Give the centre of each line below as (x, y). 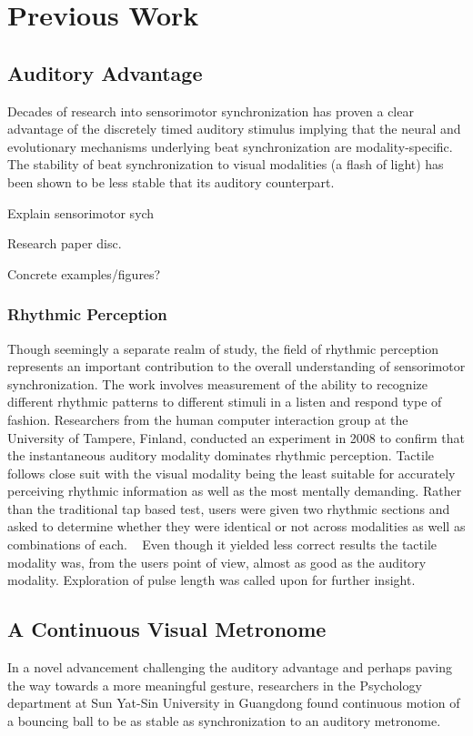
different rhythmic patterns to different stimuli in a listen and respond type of (225, 402)
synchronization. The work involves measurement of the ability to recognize (217, 383)
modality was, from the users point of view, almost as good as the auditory (217, 562)
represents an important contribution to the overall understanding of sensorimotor (236, 366)
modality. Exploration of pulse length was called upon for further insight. (211, 580)
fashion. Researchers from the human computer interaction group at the (208, 419)
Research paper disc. (65, 243)
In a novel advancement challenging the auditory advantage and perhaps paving (230, 667)
